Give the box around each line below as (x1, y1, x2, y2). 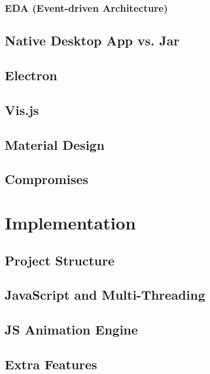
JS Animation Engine (5, 320, 138, 339)
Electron (5, 66, 58, 84)
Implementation (5, 210, 136, 234)
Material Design (5, 135, 105, 153)
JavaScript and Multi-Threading (5, 286, 205, 304)
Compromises (5, 170, 89, 188)
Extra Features (5, 355, 98, 373)
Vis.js (5, 100, 39, 119)
